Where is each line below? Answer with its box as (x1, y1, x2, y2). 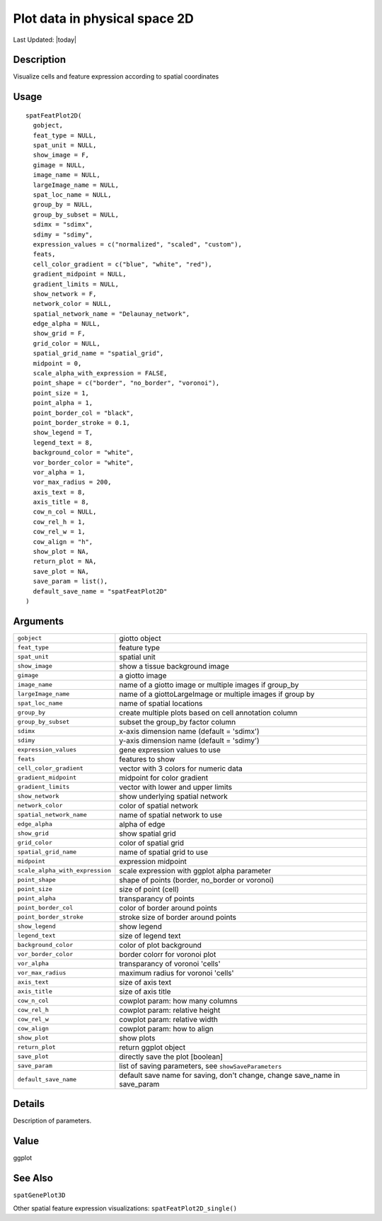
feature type (119, 642, 161, 652)
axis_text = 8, (33, 488, 86, 496)
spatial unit (119, 652, 156, 661)
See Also (13, 1172, 53, 1184)
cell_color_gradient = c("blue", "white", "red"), (33, 260, 212, 268)
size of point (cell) (119, 884, 180, 894)
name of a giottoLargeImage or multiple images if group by (119, 689, 315, 699)
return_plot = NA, (33, 557, 97, 566)
